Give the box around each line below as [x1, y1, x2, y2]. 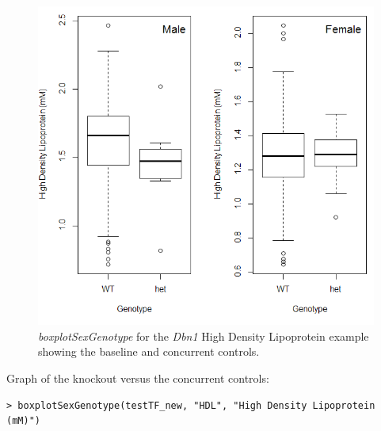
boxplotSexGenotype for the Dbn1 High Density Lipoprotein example [38, 327, 369, 344]
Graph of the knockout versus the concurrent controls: [6, 370, 269, 387]
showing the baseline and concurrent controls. [38, 343, 260, 360]
